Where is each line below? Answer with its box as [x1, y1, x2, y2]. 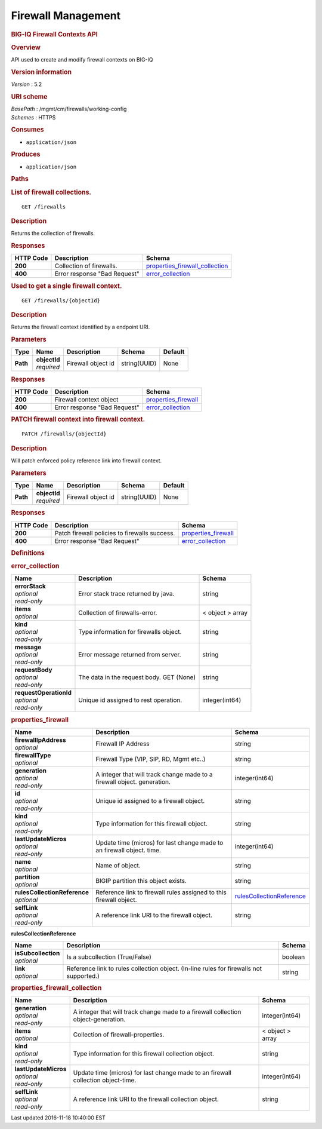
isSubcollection [14, 949, 60, 957]
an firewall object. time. [95, 846, 161, 854]
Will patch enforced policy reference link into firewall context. [11, 457, 162, 464]
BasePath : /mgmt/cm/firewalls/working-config [11, 105, 127, 113]
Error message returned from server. [78, 651, 181, 659]
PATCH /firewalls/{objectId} [21, 431, 107, 437]
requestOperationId [14, 689, 72, 697]
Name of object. [95, 861, 141, 870]
